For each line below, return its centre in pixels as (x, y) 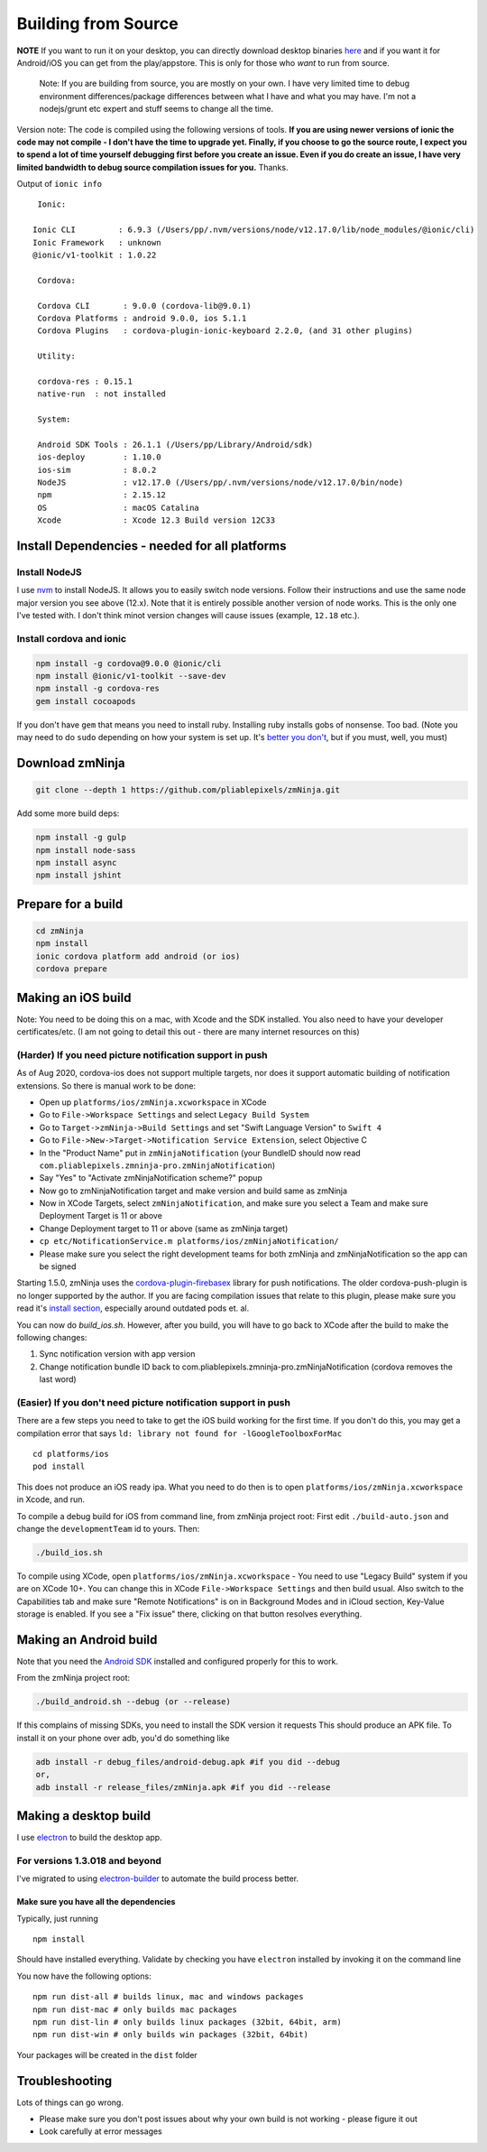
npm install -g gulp (81, 838)
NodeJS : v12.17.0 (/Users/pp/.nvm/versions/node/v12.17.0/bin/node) (221, 482)
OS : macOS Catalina (119, 507)
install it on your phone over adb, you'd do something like (123, 1738)
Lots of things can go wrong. (70, 2102)
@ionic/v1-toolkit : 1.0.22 (95, 255)
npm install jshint (78, 875)
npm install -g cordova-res (97, 689)
